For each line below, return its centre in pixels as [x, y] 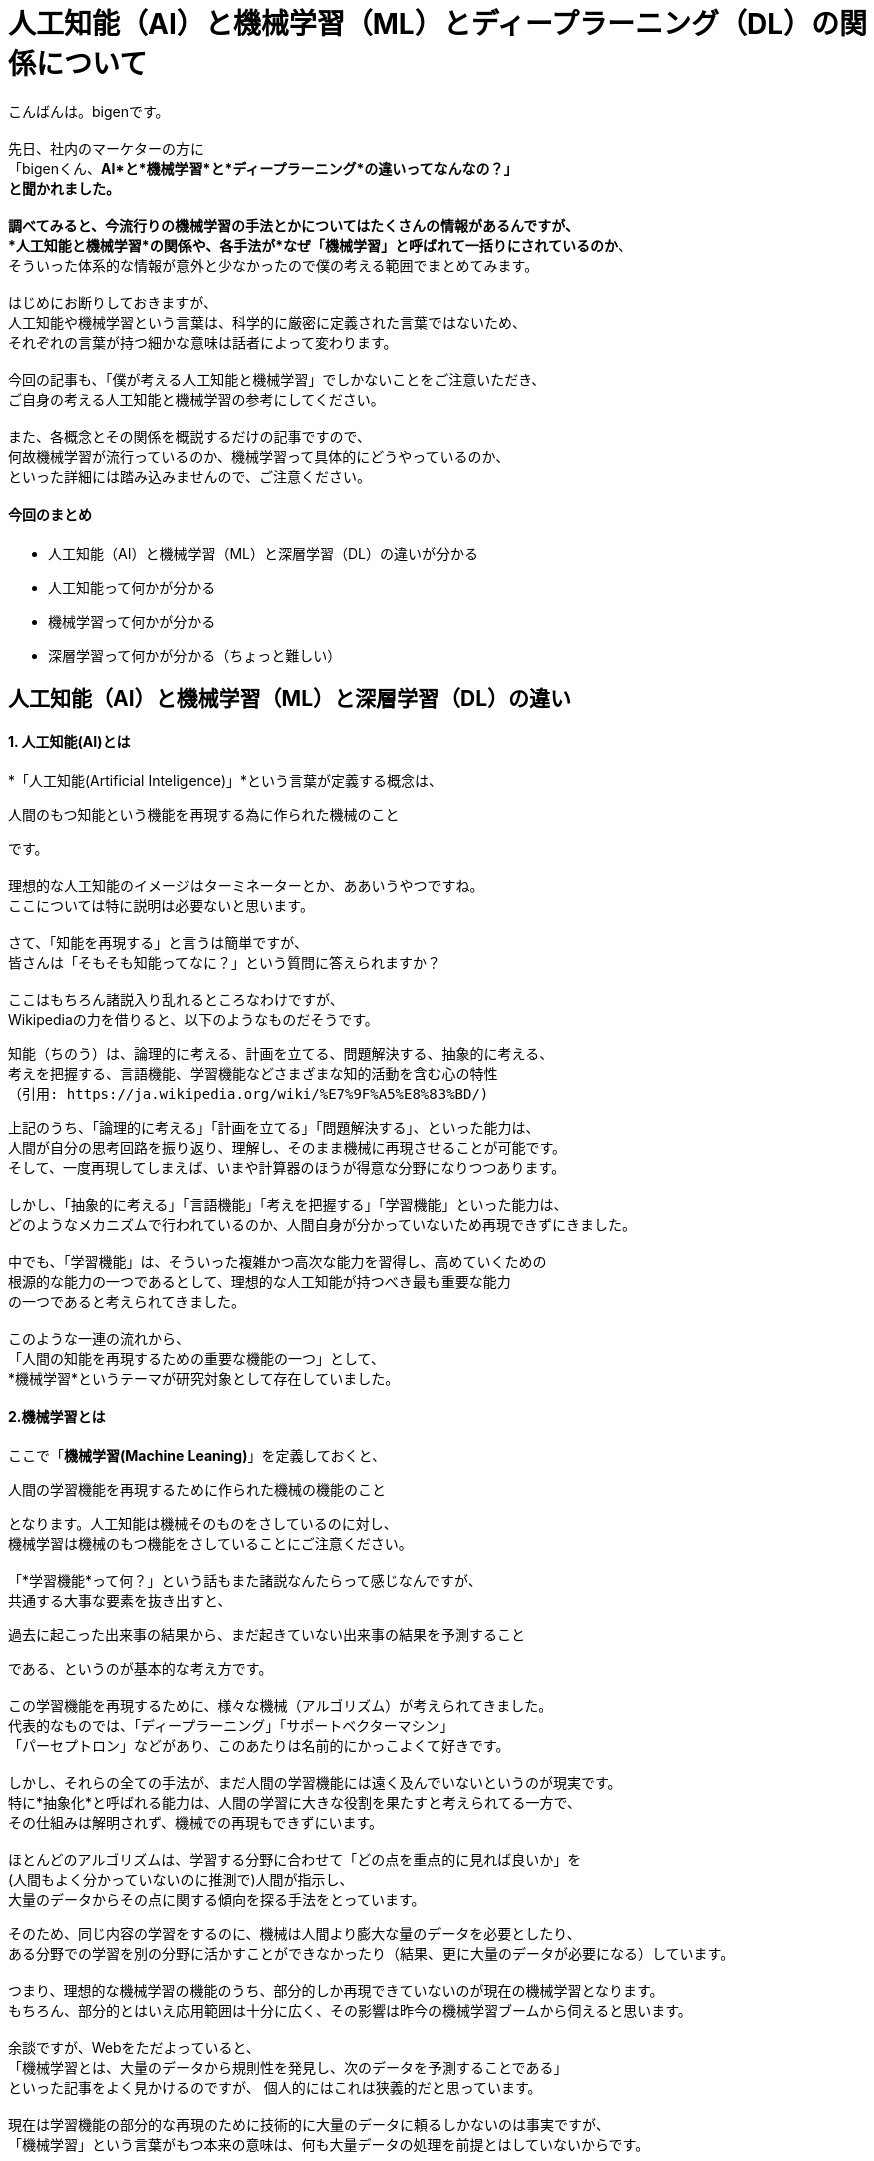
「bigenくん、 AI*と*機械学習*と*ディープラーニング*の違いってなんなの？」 [263, 168]
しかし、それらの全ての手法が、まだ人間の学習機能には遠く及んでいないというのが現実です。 [315, 1782]
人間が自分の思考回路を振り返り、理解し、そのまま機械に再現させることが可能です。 [287, 1147]
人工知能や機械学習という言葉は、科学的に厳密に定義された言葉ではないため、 [267, 322]
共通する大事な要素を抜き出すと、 [120, 1600]
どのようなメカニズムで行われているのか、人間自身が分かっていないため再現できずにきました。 [322, 1224]
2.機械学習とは [57, 1417]
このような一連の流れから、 [99, 1338]
